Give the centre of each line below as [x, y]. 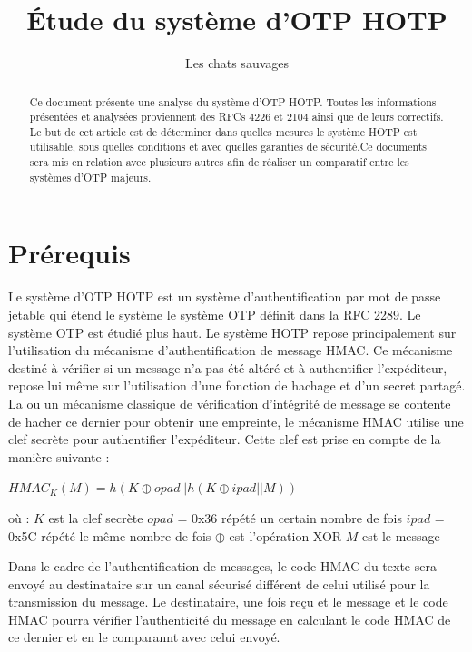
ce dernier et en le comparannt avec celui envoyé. [144, 637]
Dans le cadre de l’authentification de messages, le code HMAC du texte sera [222, 566]
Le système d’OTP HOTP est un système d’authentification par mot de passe [225, 296]
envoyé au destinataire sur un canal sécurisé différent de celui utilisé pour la [219, 583]
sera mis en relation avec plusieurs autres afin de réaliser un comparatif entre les [219, 162]
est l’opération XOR [285, 535]
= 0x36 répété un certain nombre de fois [290, 517]
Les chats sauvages [236, 63]
